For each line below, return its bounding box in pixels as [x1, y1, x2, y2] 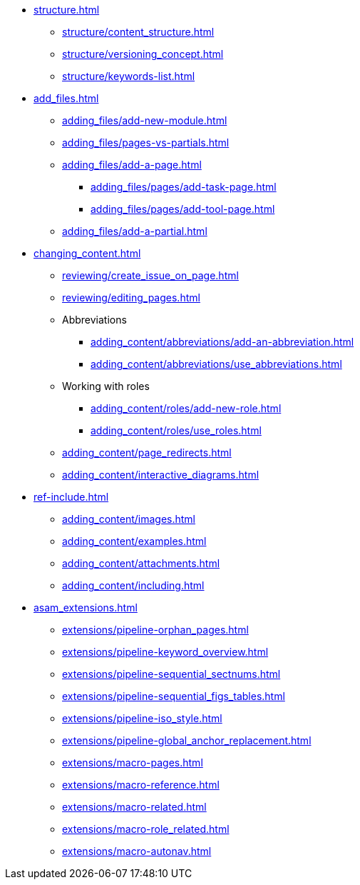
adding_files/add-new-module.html [62, 114, 227, 126]
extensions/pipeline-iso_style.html [62, 712, 222, 724]
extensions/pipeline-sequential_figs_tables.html [62, 690, 285, 702]
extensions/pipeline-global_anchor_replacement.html [62, 734, 312, 746]
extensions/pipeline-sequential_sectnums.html [62, 668, 281, 680]
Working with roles [62, 380, 150, 392]
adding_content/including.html [62, 579, 205, 591]
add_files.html [34, 92, 99, 104]
